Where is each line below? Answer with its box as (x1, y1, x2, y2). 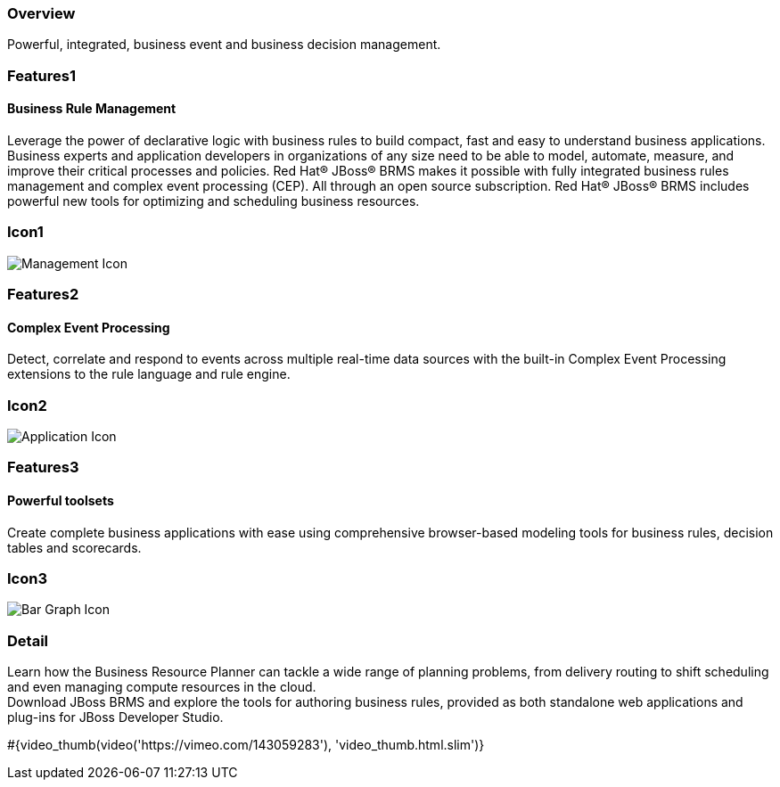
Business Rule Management (7, 101, 177, 117)
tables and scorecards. (7, 539, 142, 555)
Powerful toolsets (7, 493, 114, 509)
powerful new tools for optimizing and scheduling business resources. (7, 193, 420, 209)
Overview (7, 4, 76, 22)
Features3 (7, 458, 79, 477)
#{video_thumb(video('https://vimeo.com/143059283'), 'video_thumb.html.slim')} (7, 737, 485, 753)
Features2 (7, 285, 79, 304)
